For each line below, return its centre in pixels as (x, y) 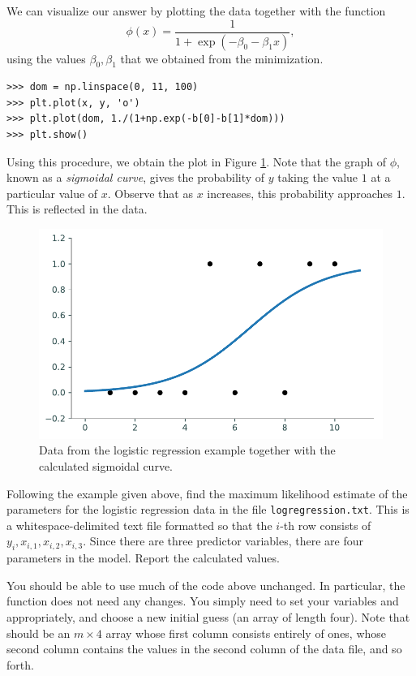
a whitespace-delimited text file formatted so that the (139, 525)
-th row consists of (326, 525)
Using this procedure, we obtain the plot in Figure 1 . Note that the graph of (196, 161)
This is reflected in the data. (77, 209)
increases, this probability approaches (300, 193)
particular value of (52, 193)
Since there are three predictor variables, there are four (226, 541)
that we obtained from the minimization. (222, 58)
